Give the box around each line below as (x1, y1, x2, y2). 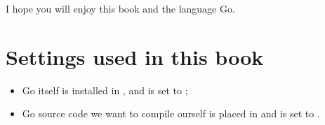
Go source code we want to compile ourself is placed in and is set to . (22, 106, 320, 121)
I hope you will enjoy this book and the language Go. (6, 1, 235, 15)
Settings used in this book (6, 42, 264, 71)
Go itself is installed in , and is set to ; (22, 82, 188, 97)
